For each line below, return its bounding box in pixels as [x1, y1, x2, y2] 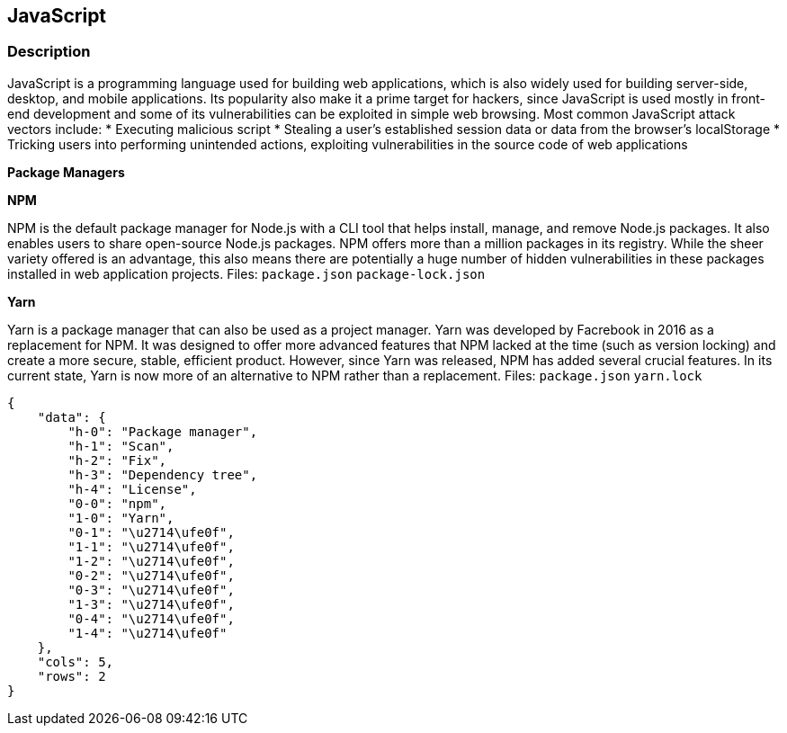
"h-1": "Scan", [67, 438, 174, 453]
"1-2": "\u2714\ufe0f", [67, 553, 235, 568]
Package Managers [7, 164, 125, 180]
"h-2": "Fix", [67, 452, 167, 468]
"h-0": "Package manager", [67, 424, 258, 439]
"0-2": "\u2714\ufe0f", [67, 568, 235, 583]
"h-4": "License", [67, 481, 197, 496]
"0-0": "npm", [67, 496, 167, 511]
